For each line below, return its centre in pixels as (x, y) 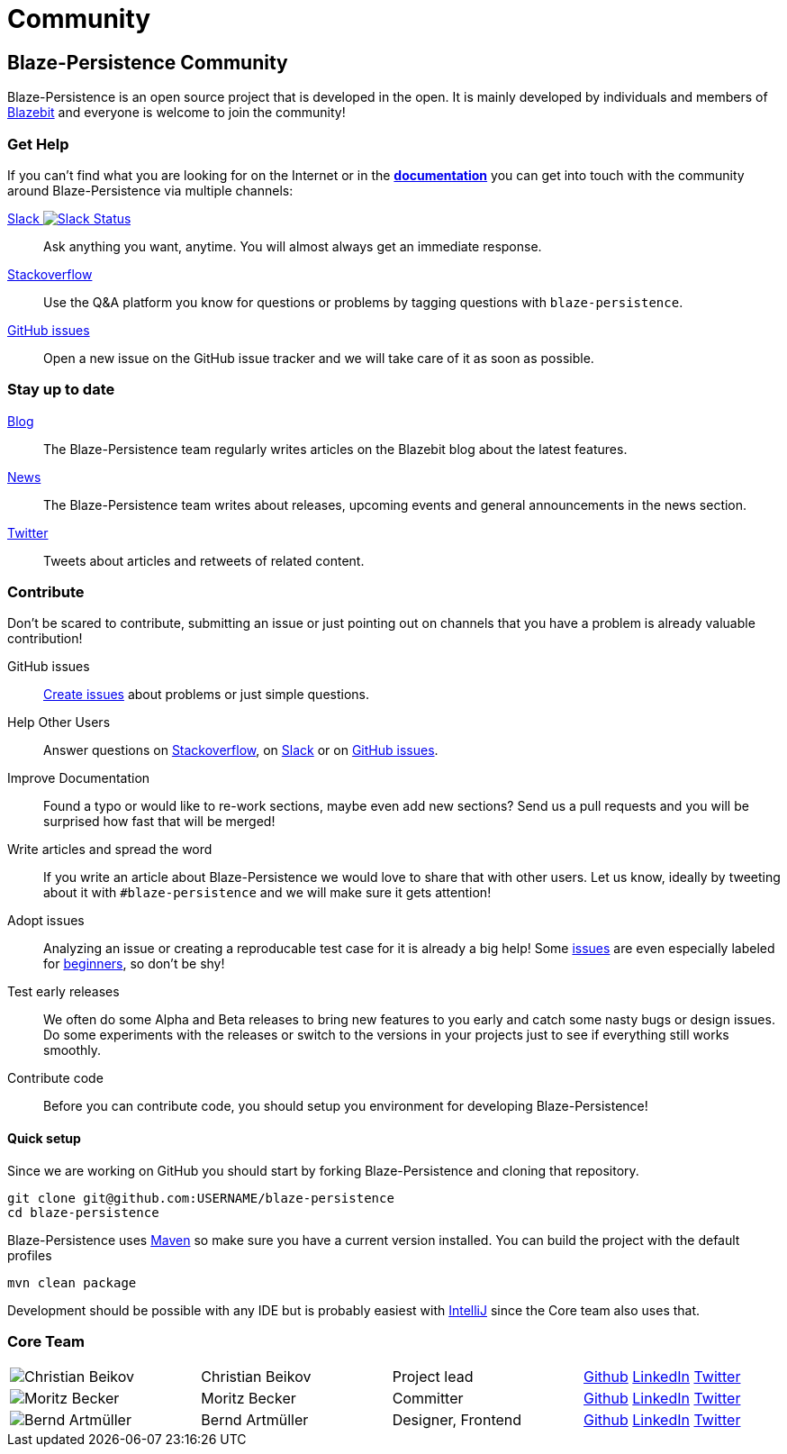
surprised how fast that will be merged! (159, 822)
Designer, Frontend (457, 1420)
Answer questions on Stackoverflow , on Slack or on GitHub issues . (241, 750)
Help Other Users (59, 722)
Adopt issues (46, 921)
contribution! (45, 639)
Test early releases (63, 992)
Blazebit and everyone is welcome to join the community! (176, 113)
